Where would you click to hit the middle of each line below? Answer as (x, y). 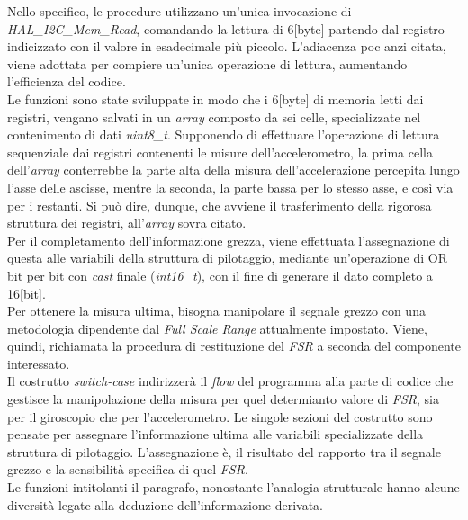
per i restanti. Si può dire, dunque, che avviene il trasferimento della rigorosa (220, 205)
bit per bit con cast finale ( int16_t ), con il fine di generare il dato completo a (220, 275)
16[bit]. (27, 293)
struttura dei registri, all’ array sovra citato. (127, 223)
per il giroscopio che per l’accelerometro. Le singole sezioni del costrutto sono (220, 416)
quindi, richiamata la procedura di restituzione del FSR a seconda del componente (234, 346)
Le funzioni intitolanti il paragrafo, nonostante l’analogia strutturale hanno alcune (234, 487)
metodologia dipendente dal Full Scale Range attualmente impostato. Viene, (217, 328)
